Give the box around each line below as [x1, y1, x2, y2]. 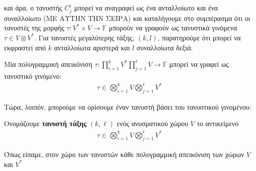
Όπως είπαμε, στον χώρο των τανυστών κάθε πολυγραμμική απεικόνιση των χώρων [4, 149, 245, 160]
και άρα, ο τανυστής [4, 2, 62, 12]
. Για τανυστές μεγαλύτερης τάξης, [34, 32, 134, 42]
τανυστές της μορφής [4, 22, 65, 33]
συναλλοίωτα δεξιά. [136, 42, 193, 52]
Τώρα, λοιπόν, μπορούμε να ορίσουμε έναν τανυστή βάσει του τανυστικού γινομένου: [4, 101, 252, 112]
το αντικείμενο [197, 118, 239, 129]
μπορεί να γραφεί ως [169, 59, 229, 69]
